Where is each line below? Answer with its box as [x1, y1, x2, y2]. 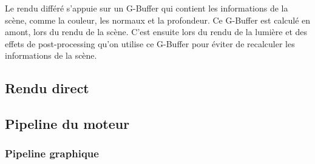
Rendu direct [5, 79, 89, 97]
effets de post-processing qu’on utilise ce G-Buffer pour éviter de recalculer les [5, 37, 295, 50]
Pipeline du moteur [5, 114, 130, 133]
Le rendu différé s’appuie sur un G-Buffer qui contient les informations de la [5, 2, 288, 14]
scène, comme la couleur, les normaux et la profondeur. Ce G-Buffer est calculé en [5, 13, 311, 26]
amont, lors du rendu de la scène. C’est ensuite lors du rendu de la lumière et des [5, 25, 308, 38]
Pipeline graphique [5, 146, 99, 161]
